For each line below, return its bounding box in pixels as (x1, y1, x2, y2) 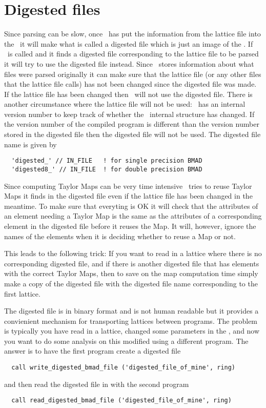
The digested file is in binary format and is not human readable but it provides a (4, 305, 259, 316)
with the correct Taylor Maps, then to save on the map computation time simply (4, 268, 258, 279)
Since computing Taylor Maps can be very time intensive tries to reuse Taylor (4, 180, 252, 191)
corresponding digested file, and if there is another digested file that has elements (4, 258, 259, 268)
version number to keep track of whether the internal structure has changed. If (4, 108, 255, 119)
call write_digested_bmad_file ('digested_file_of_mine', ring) (11, 364, 236, 372)
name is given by (4, 139, 57, 149)
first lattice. (4, 288, 40, 299)
